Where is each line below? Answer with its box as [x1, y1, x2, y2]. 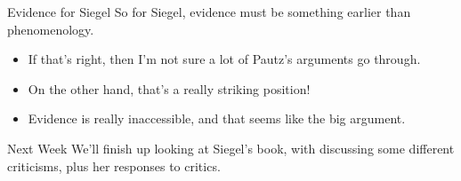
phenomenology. [7, 20, 94, 38]
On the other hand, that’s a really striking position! [28, 79, 311, 98]
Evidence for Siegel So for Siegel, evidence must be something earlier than [7, 3, 411, 20]
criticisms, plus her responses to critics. [7, 156, 221, 175]
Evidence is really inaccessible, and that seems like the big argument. [28, 109, 406, 128]
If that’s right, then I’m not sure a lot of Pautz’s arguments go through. [28, 50, 421, 68]
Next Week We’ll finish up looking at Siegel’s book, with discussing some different [7, 138, 455, 157]
